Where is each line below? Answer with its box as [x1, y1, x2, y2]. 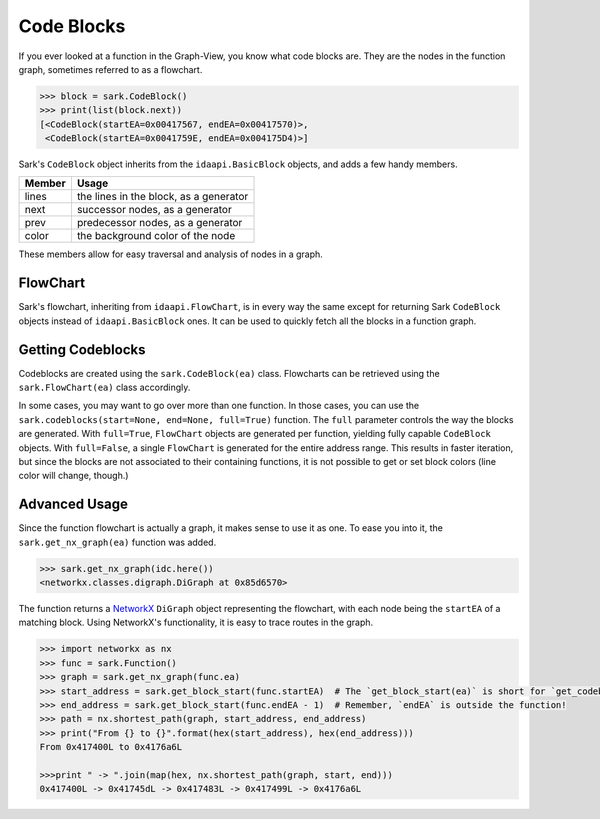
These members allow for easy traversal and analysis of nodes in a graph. [18, 248, 324, 260]
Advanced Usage [18, 496, 129, 513]
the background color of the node [76, 229, 236, 243]
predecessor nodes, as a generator [76, 216, 243, 230]
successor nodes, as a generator [76, 203, 232, 217]
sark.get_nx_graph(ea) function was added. [18, 536, 217, 548]
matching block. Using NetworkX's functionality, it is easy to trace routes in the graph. [18, 616, 374, 629]
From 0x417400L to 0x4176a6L [39, 741, 183, 753]
